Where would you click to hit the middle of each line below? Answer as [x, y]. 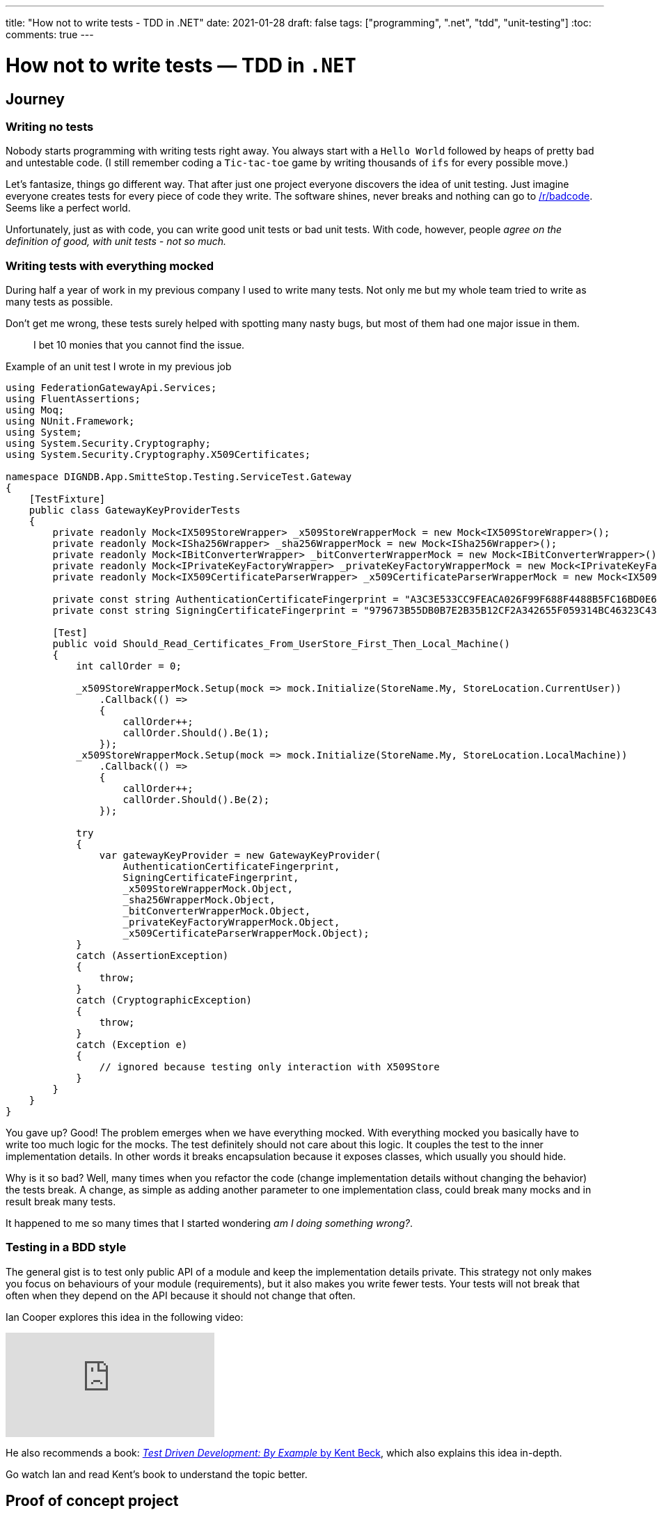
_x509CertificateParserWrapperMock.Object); [246, 934]
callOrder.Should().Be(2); [196, 800]
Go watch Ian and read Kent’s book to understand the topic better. [157, 1474]
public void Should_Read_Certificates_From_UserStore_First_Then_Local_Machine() [281, 644]
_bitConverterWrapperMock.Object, [217, 911]
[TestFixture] [67, 499]
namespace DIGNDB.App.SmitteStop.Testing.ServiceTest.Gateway [179, 477]
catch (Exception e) [132, 1045]
